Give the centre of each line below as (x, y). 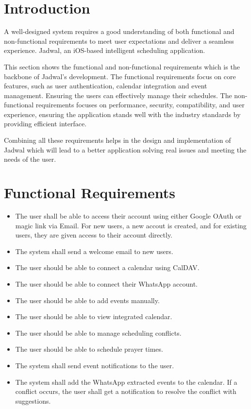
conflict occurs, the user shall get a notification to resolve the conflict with (126, 391)
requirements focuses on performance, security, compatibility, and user (140, 105)
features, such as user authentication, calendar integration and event (106, 86)
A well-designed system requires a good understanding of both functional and (119, 31)
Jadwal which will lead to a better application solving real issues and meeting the (125, 149)
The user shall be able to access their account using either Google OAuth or (128, 215)
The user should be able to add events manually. (87, 300)
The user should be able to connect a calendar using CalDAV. (107, 267)
